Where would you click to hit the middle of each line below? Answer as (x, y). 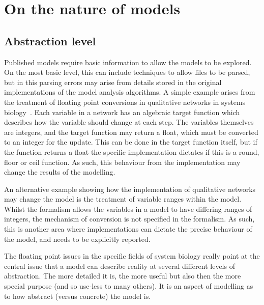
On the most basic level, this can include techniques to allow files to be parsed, (127, 72)
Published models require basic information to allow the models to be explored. (128, 62)
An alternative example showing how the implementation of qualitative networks (130, 189)
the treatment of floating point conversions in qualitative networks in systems (125, 102)
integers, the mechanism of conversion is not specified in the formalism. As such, (129, 219)
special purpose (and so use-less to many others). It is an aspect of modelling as (129, 286)
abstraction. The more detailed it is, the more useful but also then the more (123, 276)
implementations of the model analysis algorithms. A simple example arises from (130, 92)
